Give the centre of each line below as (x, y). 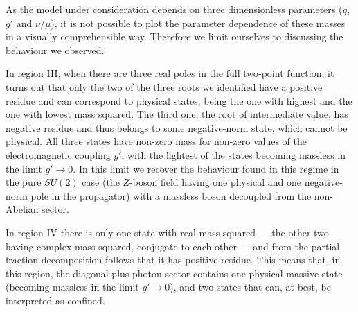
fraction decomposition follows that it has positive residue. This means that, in (173, 260)
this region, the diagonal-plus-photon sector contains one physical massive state (174, 273)
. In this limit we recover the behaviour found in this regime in (206, 168)
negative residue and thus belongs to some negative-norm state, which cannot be (177, 127)
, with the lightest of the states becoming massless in (234, 154)
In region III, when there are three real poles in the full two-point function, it (170, 73)
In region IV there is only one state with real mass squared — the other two (167, 232)
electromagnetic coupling (58, 154)
